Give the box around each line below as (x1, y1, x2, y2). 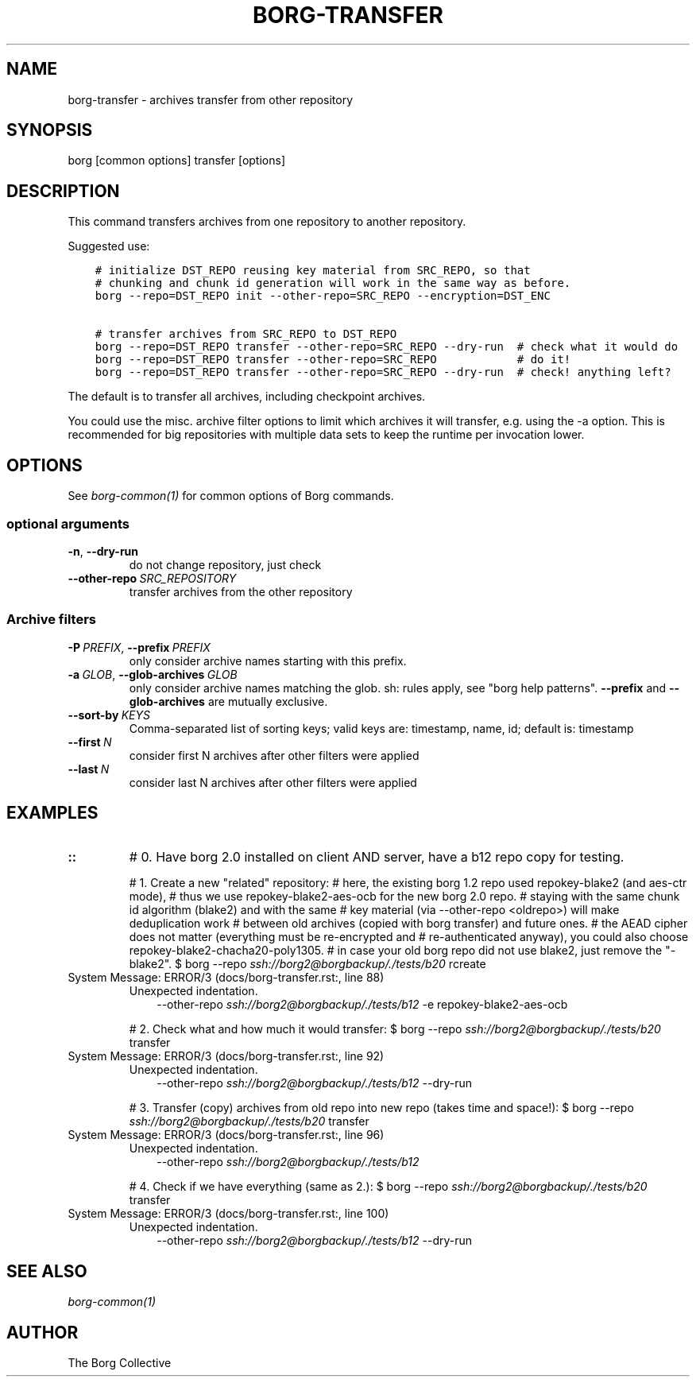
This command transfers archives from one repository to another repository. (68, 215, 466, 229)
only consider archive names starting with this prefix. (129, 653, 407, 668)
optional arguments (6, 515, 130, 532)
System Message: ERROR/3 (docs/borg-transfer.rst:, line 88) (68, 970, 385, 985)
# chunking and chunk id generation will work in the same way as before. (95, 277, 571, 290)
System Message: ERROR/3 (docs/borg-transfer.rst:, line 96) (68, 1128, 385, 1142)
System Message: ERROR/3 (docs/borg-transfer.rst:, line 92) (68, 1049, 385, 1063)
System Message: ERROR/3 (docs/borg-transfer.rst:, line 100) (68, 1207, 389, 1221)
